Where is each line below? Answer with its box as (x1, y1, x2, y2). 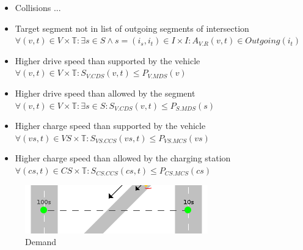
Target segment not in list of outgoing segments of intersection (15, 21, 249, 34)
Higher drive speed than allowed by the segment (15, 86, 195, 99)
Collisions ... (15, 1, 61, 13)
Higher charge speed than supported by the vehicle (15, 119, 206, 132)
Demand (25, 235, 57, 248)
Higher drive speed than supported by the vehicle (15, 54, 200, 67)
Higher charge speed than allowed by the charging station (15, 152, 231, 164)
